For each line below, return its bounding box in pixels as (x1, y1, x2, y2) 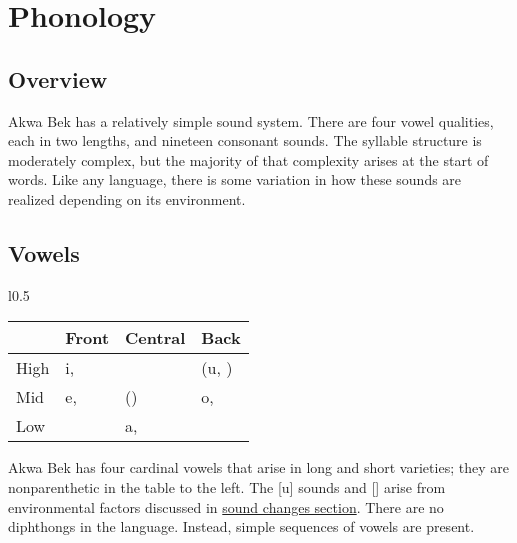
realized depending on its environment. (8, 188, 246, 209)
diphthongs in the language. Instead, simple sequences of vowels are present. (8, 516, 475, 537)
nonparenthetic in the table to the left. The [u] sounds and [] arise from (8, 476, 446, 497)
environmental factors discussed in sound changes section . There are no (8, 496, 444, 517)
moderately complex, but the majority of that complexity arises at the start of (8, 149, 489, 170)
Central (125, 326, 186, 350)
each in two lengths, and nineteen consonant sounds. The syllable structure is (8, 130, 482, 151)
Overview (8, 63, 108, 94)
